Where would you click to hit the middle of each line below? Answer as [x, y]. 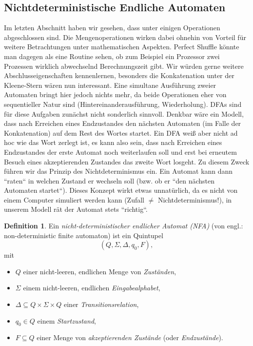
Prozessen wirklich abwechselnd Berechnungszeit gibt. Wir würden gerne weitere [124, 66]
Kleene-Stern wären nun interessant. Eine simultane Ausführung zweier [110, 85]
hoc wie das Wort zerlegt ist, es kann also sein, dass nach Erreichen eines [113, 142]
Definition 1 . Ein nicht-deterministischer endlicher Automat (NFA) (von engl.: [124, 226]
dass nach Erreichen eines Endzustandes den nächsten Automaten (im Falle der [123, 123]
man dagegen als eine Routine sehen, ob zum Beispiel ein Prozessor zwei [112, 56]
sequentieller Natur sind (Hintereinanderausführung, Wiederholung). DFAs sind [123, 104]
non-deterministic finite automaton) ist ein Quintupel [84, 235]
